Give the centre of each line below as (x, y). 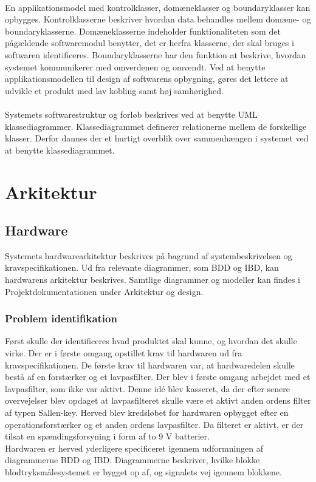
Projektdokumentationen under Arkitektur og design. (104, 291)
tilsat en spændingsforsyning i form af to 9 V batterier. (107, 436)
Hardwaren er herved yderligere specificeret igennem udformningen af (134, 448)
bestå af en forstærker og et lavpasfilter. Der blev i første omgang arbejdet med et (158, 377)
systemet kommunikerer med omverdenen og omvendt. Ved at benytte (135, 66)
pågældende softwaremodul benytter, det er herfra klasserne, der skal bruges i (149, 43)
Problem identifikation (61, 318)
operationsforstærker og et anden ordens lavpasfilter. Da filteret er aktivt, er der (154, 424)
